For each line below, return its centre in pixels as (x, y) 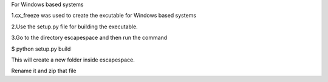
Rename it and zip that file (44, 71)
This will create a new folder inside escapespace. (73, 60)
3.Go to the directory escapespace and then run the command (89, 38)
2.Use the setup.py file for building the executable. (74, 27)
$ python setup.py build (41, 49)
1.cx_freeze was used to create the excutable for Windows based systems (104, 16)
